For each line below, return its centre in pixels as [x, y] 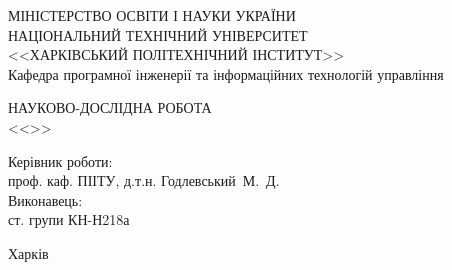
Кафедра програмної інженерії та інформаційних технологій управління [226, 73]
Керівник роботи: [60, 160]
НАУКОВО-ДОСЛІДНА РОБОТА [110, 107]
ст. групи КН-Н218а [69, 219]
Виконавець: [45, 199]
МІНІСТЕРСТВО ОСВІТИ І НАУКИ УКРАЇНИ [152, 15]
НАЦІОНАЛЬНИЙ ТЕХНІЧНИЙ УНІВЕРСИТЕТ [158, 34]
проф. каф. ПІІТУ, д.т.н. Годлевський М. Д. [144, 180]
